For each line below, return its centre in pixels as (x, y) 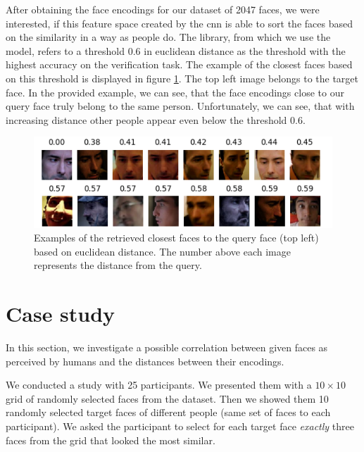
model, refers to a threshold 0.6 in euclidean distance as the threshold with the (176, 50)
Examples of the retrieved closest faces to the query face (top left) (176, 238)
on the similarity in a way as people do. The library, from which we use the (168, 37)
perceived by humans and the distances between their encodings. (145, 361)
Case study (61, 314)
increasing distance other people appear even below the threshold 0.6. (156, 119)
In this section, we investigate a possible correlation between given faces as (167, 347)
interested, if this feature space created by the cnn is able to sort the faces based (179, 23)
